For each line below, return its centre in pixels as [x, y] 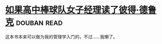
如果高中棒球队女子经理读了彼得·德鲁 [81, 10]
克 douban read [34, 22]
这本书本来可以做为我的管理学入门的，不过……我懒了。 [62, 37]
